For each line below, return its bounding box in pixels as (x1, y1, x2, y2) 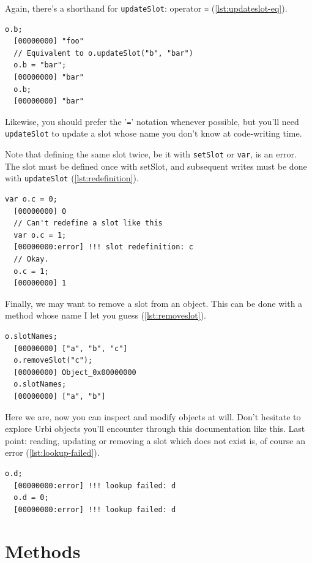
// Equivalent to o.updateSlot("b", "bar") (13, 48, 193, 58)
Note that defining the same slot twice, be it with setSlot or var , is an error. (5, 148, 297, 161)
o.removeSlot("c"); (13, 356, 93, 365)
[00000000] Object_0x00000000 (13, 368, 136, 377)
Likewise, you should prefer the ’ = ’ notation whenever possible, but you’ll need (5, 115, 299, 127)
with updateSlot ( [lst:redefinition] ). (5, 172, 139, 184)
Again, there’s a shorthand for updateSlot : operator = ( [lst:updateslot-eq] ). (5, 2, 288, 14)
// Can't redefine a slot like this (13, 219, 163, 228)
